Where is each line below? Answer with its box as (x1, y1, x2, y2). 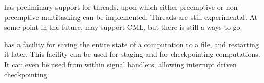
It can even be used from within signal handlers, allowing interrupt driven (4, 58, 237, 69)
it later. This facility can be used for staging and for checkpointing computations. (4, 49, 260, 59)
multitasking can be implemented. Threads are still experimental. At (41, 11, 258, 22)
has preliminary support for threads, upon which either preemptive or (4, 2, 224, 12)
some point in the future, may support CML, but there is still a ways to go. (4, 22, 242, 32)
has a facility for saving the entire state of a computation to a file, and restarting (4, 38, 259, 49)
